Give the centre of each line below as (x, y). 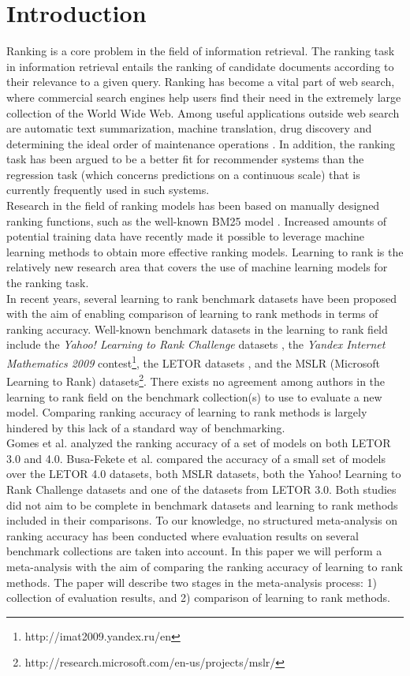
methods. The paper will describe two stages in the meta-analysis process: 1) (192, 582)
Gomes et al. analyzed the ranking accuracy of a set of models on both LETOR (199, 443)
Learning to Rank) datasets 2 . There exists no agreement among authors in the (196, 380)
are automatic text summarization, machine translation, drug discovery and (189, 128)
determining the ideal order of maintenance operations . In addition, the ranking (201, 143)
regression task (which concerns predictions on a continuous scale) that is (183, 174)
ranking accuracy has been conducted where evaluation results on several (183, 535)
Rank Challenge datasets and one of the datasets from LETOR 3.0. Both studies (201, 489)
